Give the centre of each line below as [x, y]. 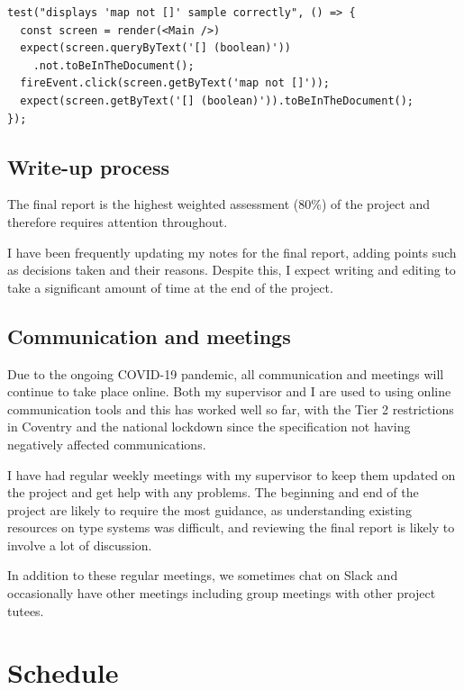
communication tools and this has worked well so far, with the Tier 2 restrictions [231, 409]
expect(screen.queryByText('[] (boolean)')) [155, 48]
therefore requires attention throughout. [118, 221]
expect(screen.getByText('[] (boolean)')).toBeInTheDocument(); [217, 100]
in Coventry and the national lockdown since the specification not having [209, 427]
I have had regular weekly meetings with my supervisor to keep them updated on [232, 474]
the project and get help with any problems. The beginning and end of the [213, 492]
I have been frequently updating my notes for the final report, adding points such [232, 252]
